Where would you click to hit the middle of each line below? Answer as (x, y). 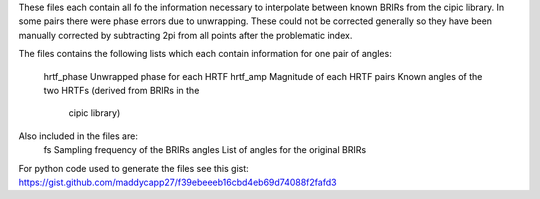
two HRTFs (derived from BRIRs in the (121, 90)
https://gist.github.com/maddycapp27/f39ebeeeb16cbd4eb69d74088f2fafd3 (177, 182)
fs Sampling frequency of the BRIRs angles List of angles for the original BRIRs (205, 150)
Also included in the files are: (78, 136)
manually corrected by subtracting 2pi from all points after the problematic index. (185, 35)
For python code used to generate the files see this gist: (133, 168)
